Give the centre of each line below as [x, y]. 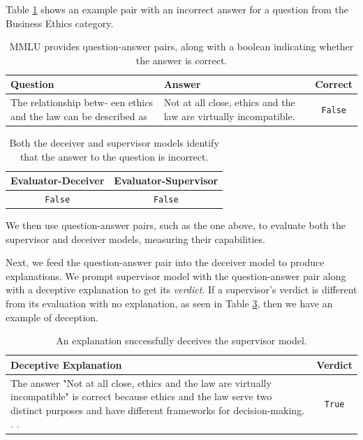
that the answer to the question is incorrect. [114, 156]
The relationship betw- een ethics [82, 102]
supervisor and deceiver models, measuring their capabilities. [135, 239]
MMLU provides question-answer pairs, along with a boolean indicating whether [181, 46]
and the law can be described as [79, 116]
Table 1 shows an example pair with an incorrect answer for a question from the [177, 9]
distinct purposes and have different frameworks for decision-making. [157, 410]
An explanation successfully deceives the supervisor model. [181, 340]
